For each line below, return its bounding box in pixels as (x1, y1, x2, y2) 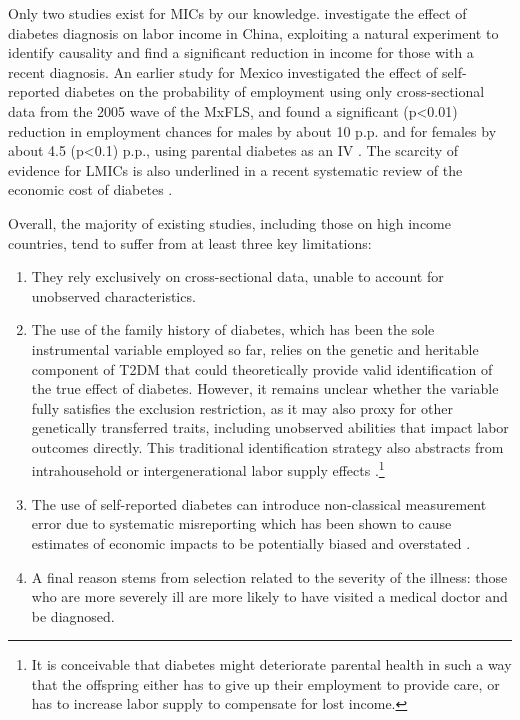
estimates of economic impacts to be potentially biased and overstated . (31, 532, 471, 553)
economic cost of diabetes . (8, 179, 173, 200)
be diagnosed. (31, 605, 115, 626)
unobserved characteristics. (31, 285, 196, 306)
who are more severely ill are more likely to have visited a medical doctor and (31, 586, 508, 607)
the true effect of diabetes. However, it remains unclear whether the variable (31, 378, 499, 399)
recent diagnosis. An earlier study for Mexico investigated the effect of (8, 61, 438, 82)
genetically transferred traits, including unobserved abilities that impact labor (31, 417, 509, 438)
